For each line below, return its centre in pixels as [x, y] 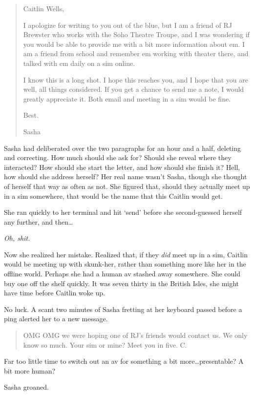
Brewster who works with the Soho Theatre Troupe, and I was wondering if [136, 34]
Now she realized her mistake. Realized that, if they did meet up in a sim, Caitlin [126, 254]
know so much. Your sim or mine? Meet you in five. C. [105, 344]
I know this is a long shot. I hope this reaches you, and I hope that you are [136, 79]
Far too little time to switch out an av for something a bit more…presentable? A [124, 361]
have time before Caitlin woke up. [54, 293]
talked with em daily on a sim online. [79, 63]
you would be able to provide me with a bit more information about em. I [134, 44]
